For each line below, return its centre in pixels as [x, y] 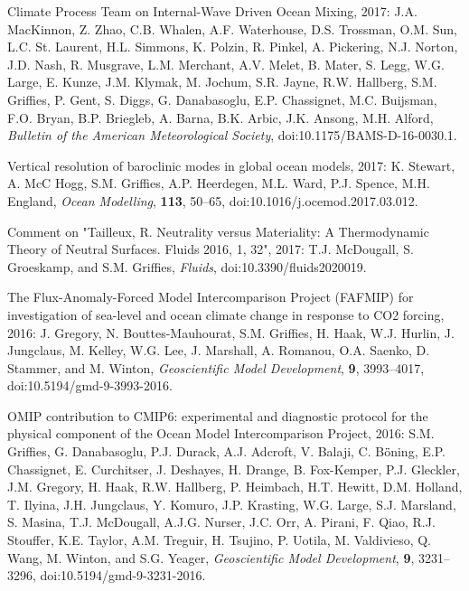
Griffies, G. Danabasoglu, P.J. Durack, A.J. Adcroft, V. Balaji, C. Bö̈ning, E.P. [226, 451]
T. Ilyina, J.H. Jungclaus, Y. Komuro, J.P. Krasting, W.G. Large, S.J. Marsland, [232, 504]
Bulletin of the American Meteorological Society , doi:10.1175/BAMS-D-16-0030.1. [232, 135]
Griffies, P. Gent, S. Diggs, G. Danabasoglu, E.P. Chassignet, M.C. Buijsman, [222, 99]
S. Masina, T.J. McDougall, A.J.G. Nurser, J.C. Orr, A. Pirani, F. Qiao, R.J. [221, 522]
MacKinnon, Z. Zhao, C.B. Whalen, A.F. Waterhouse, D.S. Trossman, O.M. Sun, [232, 28]
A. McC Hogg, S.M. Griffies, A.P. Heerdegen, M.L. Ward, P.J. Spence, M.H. [219, 183]
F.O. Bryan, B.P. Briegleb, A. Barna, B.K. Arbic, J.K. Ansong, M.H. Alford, [220, 117]
